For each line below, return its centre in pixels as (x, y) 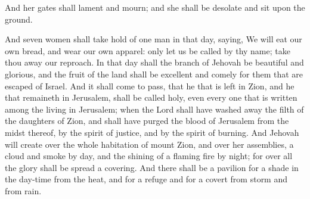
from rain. (23, 190)
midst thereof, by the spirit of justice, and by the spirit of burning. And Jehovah (152, 132)
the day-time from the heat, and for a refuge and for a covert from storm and (146, 179)
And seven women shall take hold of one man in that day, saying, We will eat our (154, 39)
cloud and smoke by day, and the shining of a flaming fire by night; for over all (149, 156)
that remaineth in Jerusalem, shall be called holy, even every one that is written (151, 97)
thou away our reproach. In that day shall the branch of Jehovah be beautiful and (154, 62)
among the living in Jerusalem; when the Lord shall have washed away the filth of (154, 109)
